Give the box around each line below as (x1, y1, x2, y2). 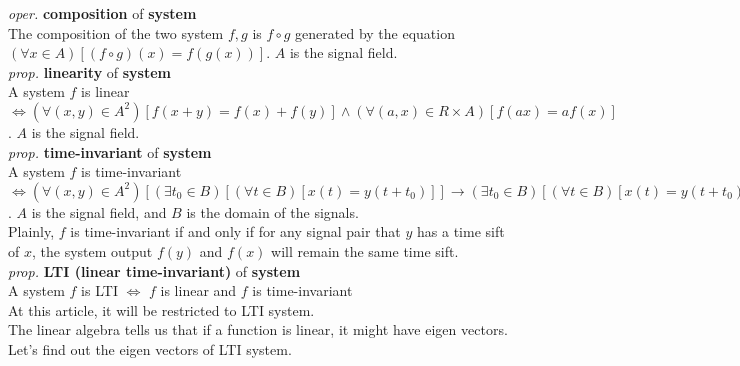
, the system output (31, 240, 153, 261)
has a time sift (417, 221, 505, 242)
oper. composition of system (8, 3, 197, 23)
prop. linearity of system (8, 61, 172, 82)
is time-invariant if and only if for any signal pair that (70, 221, 401, 242)
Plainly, (8, 221, 55, 242)
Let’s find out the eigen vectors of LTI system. (8, 338, 292, 359)
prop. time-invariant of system (8, 141, 212, 162)
